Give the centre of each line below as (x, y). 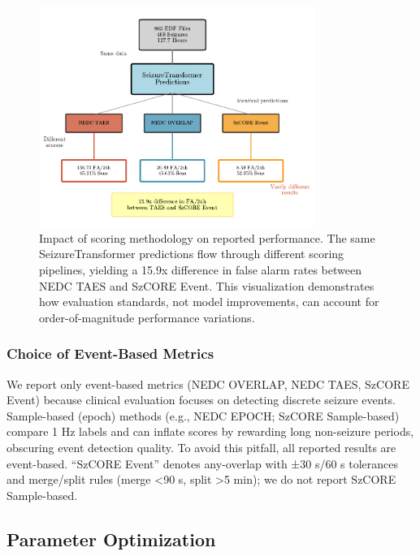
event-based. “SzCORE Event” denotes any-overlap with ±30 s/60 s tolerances (203, 463)
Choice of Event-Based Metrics (110, 353)
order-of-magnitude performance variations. (147, 317)
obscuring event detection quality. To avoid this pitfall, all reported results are (201, 448)
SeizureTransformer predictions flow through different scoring (192, 254)
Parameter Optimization (111, 539)
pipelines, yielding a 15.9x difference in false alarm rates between (200, 270)
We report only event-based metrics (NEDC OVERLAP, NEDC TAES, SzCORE (208, 384)
